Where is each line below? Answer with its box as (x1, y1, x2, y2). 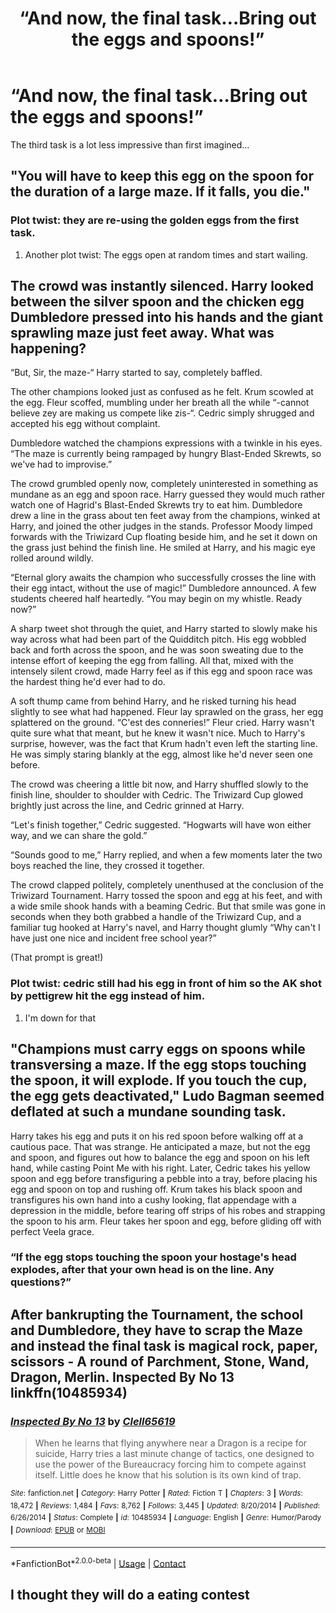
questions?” (10, 1275, 72, 1289)
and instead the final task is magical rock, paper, (10, 1337, 318, 1354)
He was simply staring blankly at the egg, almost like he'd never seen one (10, 748, 313, 761)
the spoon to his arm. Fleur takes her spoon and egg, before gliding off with (10, 1215, 322, 1227)
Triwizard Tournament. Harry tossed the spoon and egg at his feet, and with (10, 890, 323, 902)
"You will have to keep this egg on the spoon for (10, 168, 314, 185)
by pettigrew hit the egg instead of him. (10, 989, 206, 1003)
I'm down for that (24, 1012, 97, 1024)
